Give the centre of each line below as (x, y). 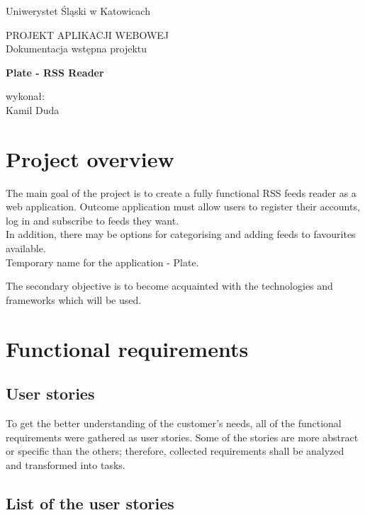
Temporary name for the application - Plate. (102, 262)
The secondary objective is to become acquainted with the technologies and (169, 286)
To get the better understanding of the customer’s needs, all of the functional (174, 423)
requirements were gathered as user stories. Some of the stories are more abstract (182, 437)
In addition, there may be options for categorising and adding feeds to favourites (181, 234)
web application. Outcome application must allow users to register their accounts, (183, 206)
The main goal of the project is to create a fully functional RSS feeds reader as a (181, 192)
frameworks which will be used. (74, 299)
